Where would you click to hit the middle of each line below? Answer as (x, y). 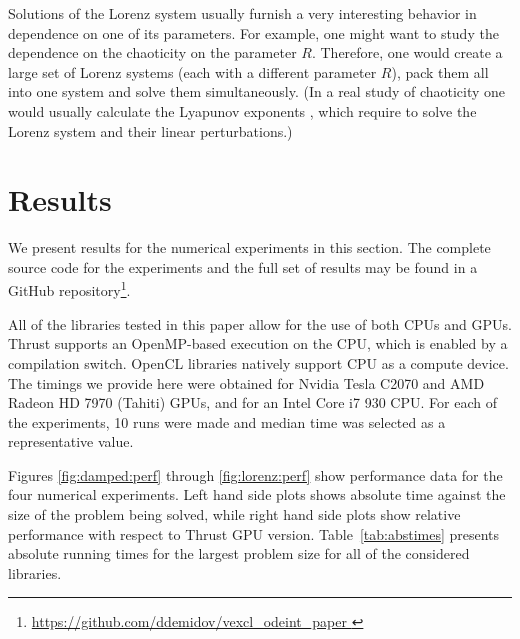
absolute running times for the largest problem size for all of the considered (239, 553)
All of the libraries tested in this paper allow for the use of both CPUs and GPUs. (260, 323)
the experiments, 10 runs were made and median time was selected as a (227, 421)
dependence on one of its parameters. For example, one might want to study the (253, 32)
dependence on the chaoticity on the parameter (152, 52)
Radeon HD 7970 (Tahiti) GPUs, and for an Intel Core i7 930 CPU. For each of (252, 402)
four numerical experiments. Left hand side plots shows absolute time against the (257, 494)
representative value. (71, 441)
